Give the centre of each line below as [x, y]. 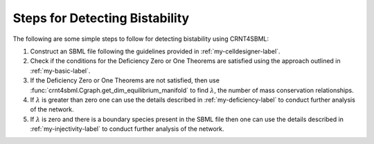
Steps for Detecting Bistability [101, 18]
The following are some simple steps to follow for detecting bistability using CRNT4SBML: [141, 39]
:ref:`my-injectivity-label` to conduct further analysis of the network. [127, 129]
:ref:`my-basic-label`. [60, 71]
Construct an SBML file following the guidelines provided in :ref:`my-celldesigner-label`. [155, 51]
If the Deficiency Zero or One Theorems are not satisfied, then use [125, 80]
